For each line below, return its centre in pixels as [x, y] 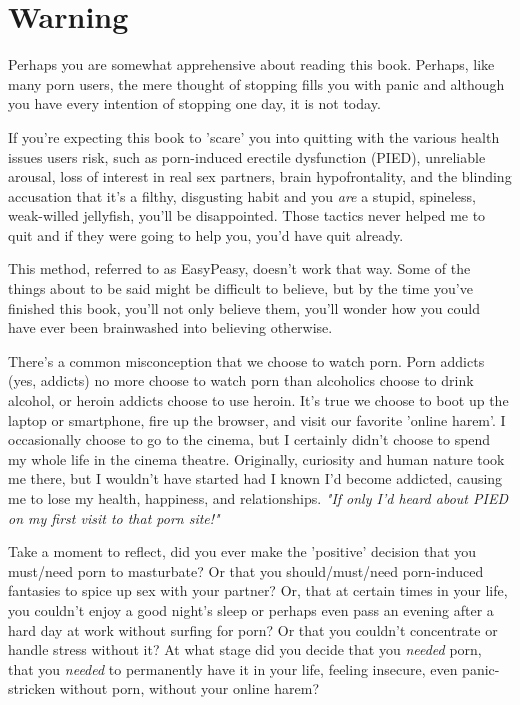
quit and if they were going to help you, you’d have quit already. [206, 234]
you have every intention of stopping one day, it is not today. [194, 103]
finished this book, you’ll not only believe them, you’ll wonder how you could [244, 307]
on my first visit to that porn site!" [114, 517]
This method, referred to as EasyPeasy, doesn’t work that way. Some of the [239, 268]
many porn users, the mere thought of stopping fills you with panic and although [256, 83]
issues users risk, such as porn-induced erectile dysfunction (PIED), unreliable [247, 156]
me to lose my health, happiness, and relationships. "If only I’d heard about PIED [258, 498]
